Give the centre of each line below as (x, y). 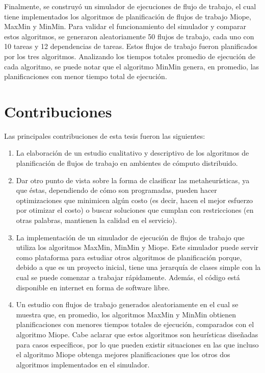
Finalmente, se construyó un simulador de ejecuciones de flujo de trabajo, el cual (130, 6)
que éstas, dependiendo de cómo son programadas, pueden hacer (116, 190)
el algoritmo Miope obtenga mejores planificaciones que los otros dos (123, 354)
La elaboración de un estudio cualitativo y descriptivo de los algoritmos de (132, 153)
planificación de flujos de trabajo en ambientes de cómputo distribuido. (127, 163)
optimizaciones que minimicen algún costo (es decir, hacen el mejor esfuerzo (135, 200)
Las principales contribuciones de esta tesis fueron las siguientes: (105, 135)
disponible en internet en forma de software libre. (93, 287)
